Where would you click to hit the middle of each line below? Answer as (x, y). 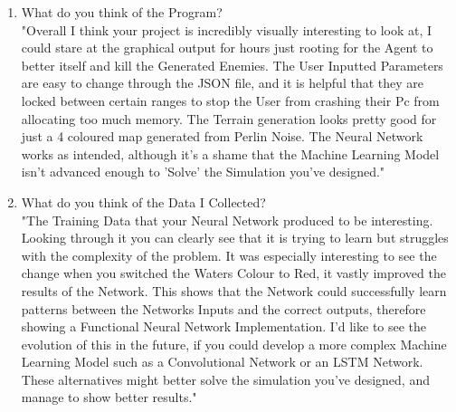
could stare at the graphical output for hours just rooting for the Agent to (227, 48)
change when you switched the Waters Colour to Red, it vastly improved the (233, 273)
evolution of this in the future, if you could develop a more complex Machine (234, 344)
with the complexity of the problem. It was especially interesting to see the (229, 255)
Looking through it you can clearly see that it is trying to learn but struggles (235, 238)
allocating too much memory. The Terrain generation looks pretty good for (229, 118)
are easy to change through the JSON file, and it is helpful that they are (223, 83)
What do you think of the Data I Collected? (143, 201)
